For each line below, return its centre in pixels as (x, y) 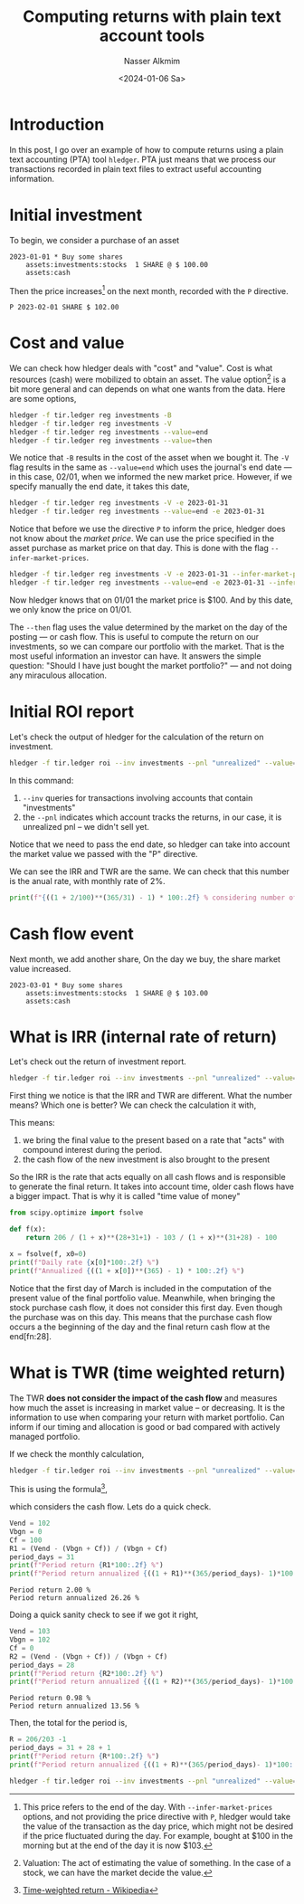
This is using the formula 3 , (59, 1489)
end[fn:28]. (30, 1336)
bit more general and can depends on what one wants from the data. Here (147, 389)
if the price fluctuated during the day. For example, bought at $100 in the (158, 1835)
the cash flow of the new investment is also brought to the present (146, 1159)
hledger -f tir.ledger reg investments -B (90, 415)
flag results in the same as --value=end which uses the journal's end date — (151, 467)
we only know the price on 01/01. (71, 609)
